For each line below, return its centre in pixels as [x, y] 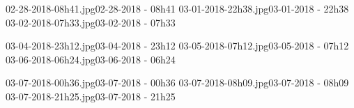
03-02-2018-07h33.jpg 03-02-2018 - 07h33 [91, 22]
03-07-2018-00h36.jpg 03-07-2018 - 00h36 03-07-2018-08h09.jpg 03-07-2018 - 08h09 [177, 83]
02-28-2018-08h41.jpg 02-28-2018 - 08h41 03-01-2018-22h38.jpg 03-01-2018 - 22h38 [177, 8]
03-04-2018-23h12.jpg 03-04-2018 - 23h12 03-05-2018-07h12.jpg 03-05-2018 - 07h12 [177, 46]
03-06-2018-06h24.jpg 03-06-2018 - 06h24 [91, 59]
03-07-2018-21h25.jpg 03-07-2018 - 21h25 [91, 96]
